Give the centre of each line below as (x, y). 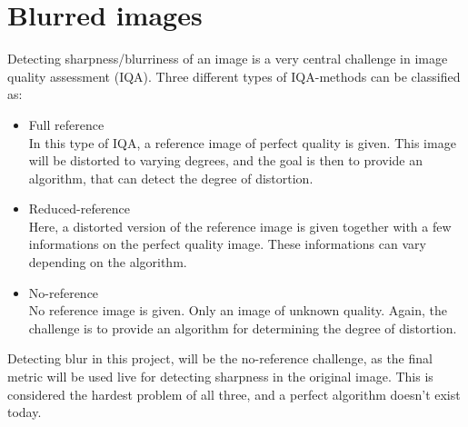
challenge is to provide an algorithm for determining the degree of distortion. (243, 328)
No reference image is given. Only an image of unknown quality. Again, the (238, 310)
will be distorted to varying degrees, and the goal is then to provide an (226, 160)
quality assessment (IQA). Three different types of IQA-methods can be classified (234, 76)
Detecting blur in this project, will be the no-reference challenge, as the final (220, 358)
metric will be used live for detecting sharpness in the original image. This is (220, 377)
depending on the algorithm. (108, 262)
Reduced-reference (79, 209)
